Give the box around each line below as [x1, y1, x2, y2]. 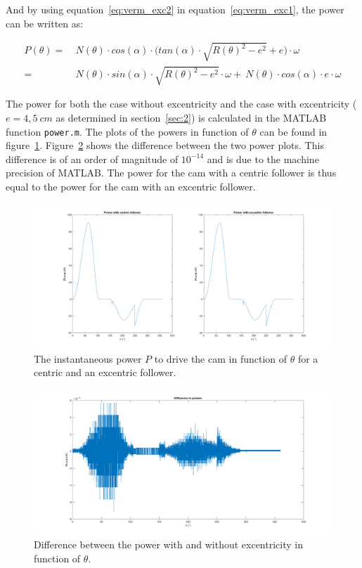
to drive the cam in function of [154, 351, 287, 366]
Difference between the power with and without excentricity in [34, 537, 303, 552]
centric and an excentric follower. [34, 365, 176, 380]
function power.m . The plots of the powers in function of [6, 124, 249, 138]
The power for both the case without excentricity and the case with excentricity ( [6, 96, 357, 111]
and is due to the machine [207, 151, 319, 166]
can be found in [259, 124, 328, 138]
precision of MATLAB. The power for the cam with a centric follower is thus [6, 165, 337, 180]
